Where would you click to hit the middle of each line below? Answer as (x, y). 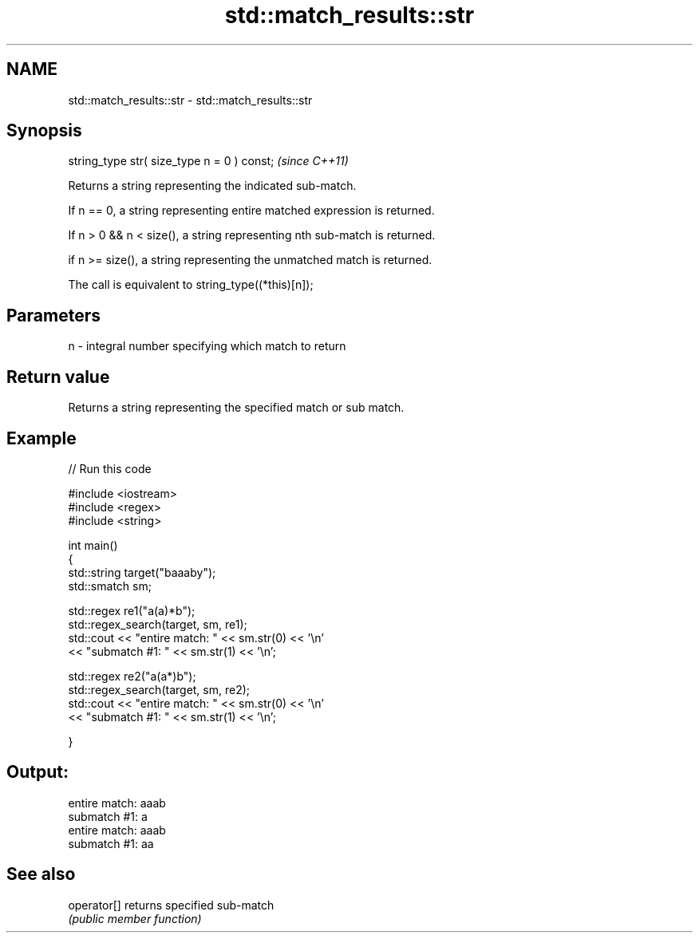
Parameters (53, 315)
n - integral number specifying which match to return (207, 346)
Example (41, 438)
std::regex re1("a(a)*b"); (132, 610)
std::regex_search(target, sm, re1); (158, 624)
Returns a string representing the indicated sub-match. (212, 186)
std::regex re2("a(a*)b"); (132, 676)
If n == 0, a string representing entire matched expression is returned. (251, 211)
